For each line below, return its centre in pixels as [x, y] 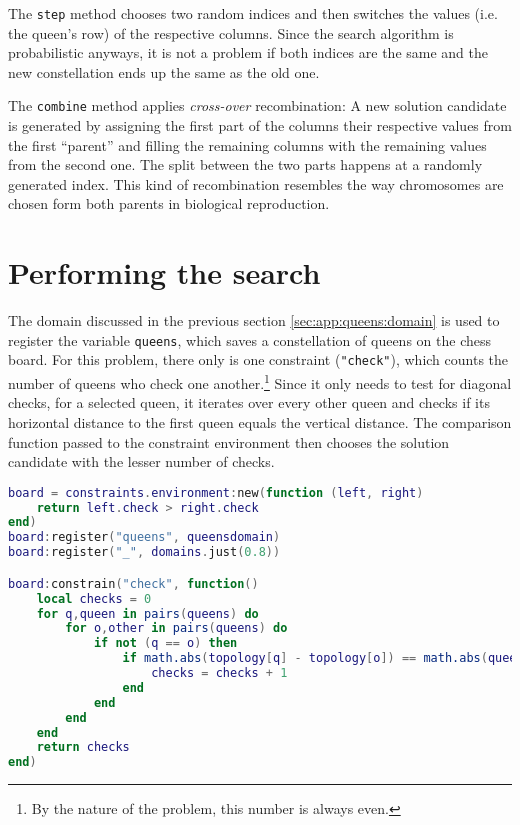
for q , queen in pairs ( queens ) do [147, 613]
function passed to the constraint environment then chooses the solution [229, 441]
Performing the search [164, 272]
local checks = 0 [94, 598]
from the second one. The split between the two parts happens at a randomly [245, 164]
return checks [83, 747]
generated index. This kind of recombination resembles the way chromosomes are [256, 183]
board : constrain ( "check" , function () [133, 583]
